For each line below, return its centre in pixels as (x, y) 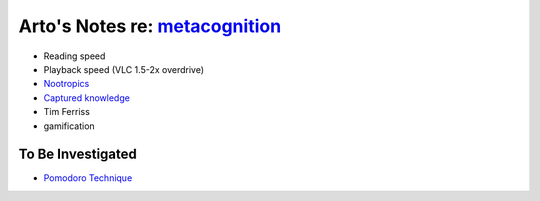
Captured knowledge (86, 97)
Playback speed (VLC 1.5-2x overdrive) (124, 69)
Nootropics (66, 84)
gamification (69, 126)
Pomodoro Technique (88, 178)
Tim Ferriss (66, 112)
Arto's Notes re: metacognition (150, 26)
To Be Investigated (77, 154)
